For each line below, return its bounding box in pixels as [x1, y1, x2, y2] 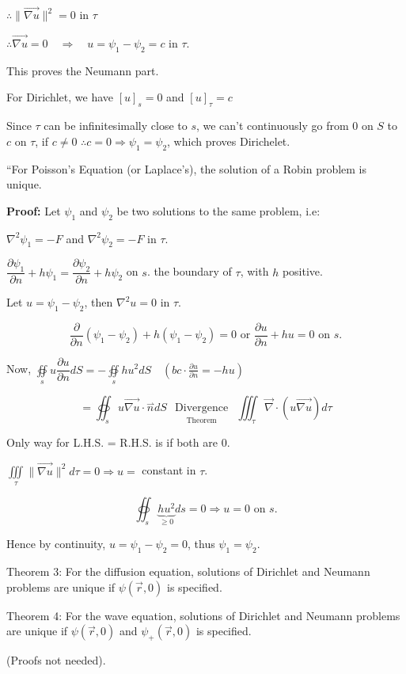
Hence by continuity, [6, 535, 106, 552]
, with [240, 263, 269, 280]
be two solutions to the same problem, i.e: [116, 202, 321, 219]
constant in [142, 462, 196, 478]
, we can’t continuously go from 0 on [195, 117, 374, 134]
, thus [187, 535, 215, 552]
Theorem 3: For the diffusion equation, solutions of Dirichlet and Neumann [6, 563, 370, 580]
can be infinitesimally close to [44, 117, 188, 134]
